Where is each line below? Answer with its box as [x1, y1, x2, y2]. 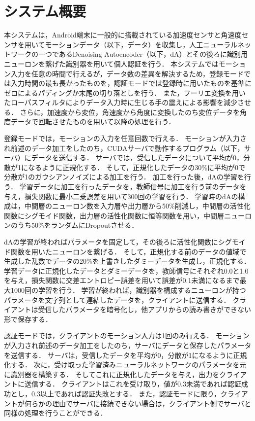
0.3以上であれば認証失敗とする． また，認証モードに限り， [31, 388, 221, 398]
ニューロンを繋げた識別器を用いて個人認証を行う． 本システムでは [4, 58, 219, 69]
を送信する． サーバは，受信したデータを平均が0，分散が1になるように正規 [4, 350, 247, 360]
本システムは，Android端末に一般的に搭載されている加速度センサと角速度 [4, 30, 242, 40]
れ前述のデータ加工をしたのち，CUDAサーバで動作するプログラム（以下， [4, 142, 244, 153]
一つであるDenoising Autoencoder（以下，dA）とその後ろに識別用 [38, 49, 248, 59]
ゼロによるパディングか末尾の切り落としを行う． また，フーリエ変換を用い [4, 87, 246, 98]
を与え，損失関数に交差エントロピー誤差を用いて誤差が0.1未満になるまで [4, 275, 240, 285]
